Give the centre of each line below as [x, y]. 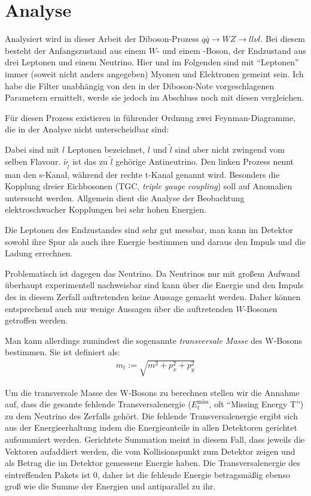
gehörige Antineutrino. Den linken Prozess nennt [205, 161]
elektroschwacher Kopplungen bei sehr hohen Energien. [106, 209]
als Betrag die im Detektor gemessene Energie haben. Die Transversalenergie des [153, 463]
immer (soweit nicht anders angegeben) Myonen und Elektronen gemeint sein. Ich [154, 73]
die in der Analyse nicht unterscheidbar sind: [87, 129]
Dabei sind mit [32, 149]
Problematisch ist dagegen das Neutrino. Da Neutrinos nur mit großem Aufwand [153, 273]
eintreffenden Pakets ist [48, 474]
